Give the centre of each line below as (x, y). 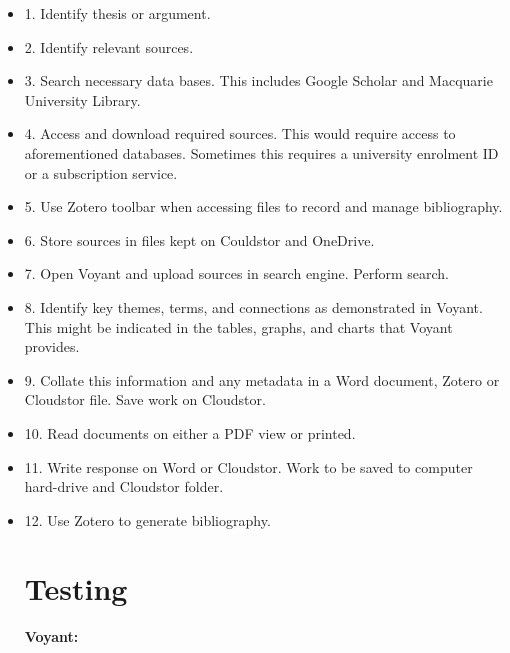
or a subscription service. (101, 172)
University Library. (82, 99)
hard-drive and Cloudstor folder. (124, 486)
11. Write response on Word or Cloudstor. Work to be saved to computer (248, 466)
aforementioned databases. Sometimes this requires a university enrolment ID (261, 152)
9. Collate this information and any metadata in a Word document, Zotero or (262, 379)
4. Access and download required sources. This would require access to (240, 133)
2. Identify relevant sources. (109, 46)
